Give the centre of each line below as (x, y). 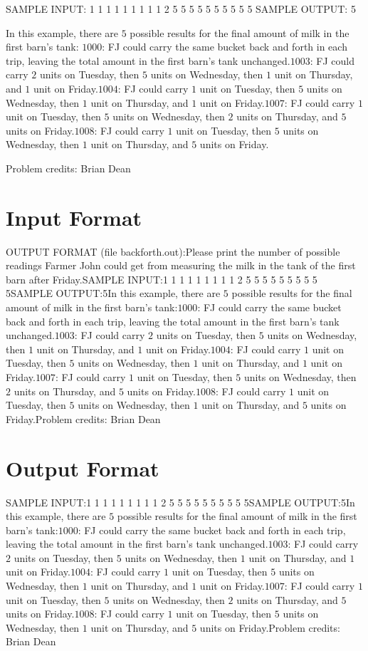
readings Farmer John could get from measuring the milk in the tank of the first (181, 265)
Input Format (74, 217)
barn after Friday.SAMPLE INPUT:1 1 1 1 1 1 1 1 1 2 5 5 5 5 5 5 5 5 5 (162, 279)
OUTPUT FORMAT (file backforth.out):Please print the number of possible (173, 251)
